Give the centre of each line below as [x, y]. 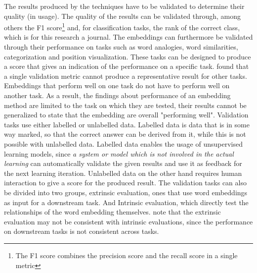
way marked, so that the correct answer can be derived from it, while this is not [125, 134]
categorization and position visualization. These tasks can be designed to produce [128, 56]
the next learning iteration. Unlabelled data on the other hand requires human [123, 173]
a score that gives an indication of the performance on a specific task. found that [127, 66]
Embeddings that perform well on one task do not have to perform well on [117, 85]
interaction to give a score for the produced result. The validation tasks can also [125, 183]
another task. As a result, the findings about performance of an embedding [117, 95]
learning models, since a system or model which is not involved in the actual [119, 153]
